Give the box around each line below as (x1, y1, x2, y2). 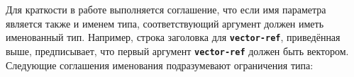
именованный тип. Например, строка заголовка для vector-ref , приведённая (6, 30, 341, 45)
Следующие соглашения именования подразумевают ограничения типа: (6, 57, 314, 72)
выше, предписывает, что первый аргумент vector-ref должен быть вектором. (6, 43, 349, 58)
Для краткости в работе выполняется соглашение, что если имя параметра (6, 2, 326, 16)
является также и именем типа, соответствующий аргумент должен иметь (6, 16, 324, 30)
